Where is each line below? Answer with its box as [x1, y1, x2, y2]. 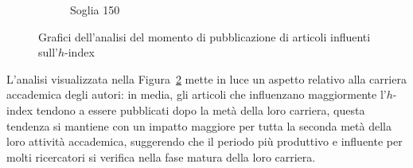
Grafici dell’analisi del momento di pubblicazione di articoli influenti [38, 28, 371, 45]
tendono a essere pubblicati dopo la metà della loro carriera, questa [36, 101, 365, 118]
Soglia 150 [70, 2, 120, 18]
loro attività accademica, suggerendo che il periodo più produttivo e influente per [6, 133, 403, 150]
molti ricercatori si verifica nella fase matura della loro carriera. [6, 148, 316, 165]
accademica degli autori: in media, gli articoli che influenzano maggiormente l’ [6, 86, 387, 103]
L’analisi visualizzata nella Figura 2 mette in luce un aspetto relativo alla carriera [6, 70, 407, 87]
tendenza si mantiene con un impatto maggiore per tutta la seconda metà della [6, 117, 392, 134]
